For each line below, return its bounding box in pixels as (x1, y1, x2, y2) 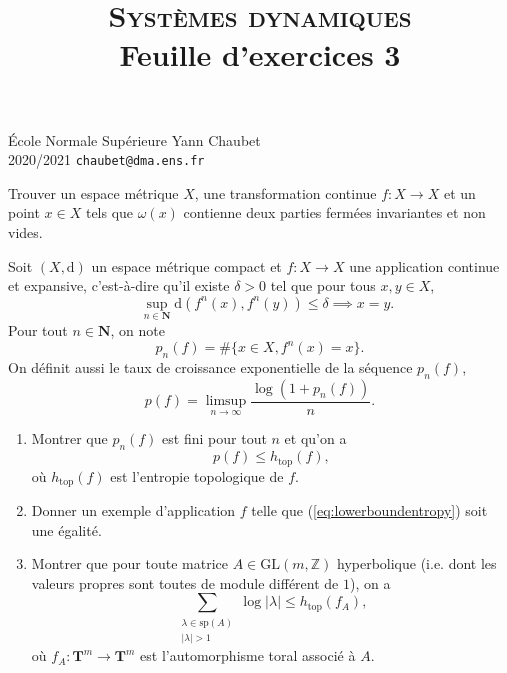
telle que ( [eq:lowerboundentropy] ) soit (251, 500, 488, 521)
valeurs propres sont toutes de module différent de (31, 572, 339, 593)
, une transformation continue (194, 182, 377, 203)
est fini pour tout (162, 428, 267, 449)
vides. (8, 222, 43, 242)
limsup (205, 394, 247, 409)
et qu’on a (284, 428, 347, 449)
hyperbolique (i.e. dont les (336, 553, 497, 574)
